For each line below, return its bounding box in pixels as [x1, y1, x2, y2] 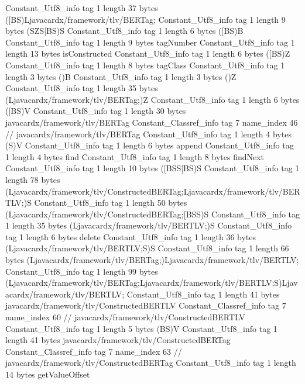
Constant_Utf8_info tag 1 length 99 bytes [5, 265, 158, 277]
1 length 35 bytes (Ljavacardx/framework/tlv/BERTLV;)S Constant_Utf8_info [5, 219, 292, 231]
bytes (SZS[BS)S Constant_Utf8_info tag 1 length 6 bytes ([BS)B [5, 25, 244, 37]
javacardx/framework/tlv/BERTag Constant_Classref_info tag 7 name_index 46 [5, 116, 298, 128]
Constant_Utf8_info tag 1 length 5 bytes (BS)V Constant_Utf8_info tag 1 [5, 322, 277, 334]
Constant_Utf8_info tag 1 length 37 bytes [5, 2, 158, 13]
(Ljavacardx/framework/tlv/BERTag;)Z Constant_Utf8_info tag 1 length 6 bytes [5, 93, 300, 105]
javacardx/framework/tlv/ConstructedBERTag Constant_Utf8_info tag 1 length [5, 357, 296, 369]
